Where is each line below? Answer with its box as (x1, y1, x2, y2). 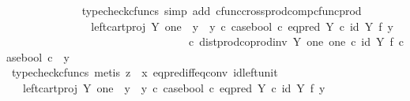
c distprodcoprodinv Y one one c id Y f (188, 33, 393, 50)
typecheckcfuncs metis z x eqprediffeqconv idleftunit (11, 64, 278, 80)
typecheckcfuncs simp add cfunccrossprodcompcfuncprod (81, 2, 362, 18)
